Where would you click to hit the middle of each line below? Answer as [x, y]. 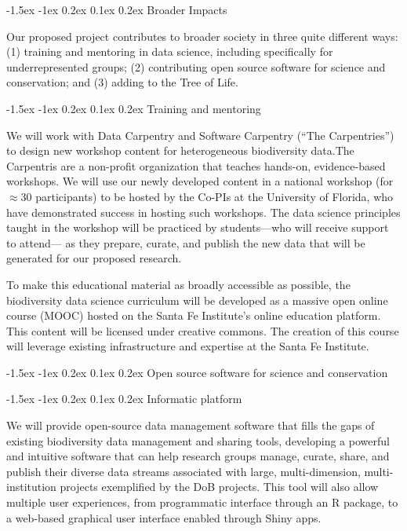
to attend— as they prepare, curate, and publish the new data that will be [186, 242]
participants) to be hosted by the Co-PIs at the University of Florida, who [214, 196]
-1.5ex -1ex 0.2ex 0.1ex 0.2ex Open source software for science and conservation [197, 372]
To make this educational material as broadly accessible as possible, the [178, 284]
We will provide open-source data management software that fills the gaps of [191, 425]
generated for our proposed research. [94, 258]
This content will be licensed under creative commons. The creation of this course [203, 330]
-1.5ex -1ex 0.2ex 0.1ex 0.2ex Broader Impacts [117, 9]
